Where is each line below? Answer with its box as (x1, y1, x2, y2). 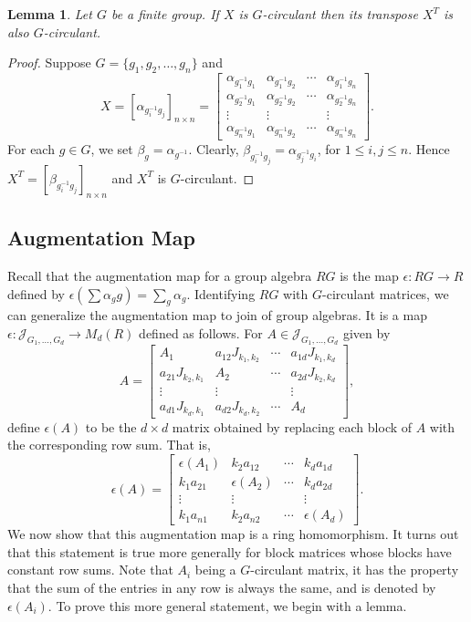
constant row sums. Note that (7, 560, 173, 579)
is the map (340, 265, 399, 285)
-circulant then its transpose (262, 5, 418, 23)
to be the (85, 417, 137, 436)
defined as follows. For (139, 323, 263, 342)
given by (342, 323, 391, 342)
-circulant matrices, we (322, 284, 449, 303)
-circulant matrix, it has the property (250, 560, 459, 579)
